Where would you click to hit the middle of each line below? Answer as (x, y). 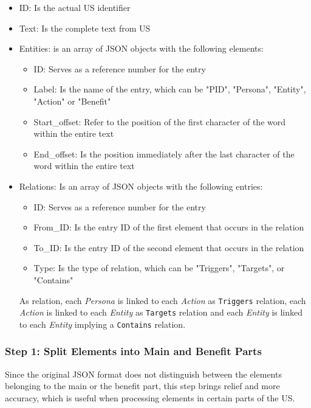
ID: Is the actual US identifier (75, 7)
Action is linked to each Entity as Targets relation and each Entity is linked (161, 312)
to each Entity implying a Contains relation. (102, 324)
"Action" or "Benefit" (72, 101)
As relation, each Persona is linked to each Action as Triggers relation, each (162, 300)
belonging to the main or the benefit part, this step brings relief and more (142, 386)
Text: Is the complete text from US (85, 28)
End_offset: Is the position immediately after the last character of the (164, 154)
